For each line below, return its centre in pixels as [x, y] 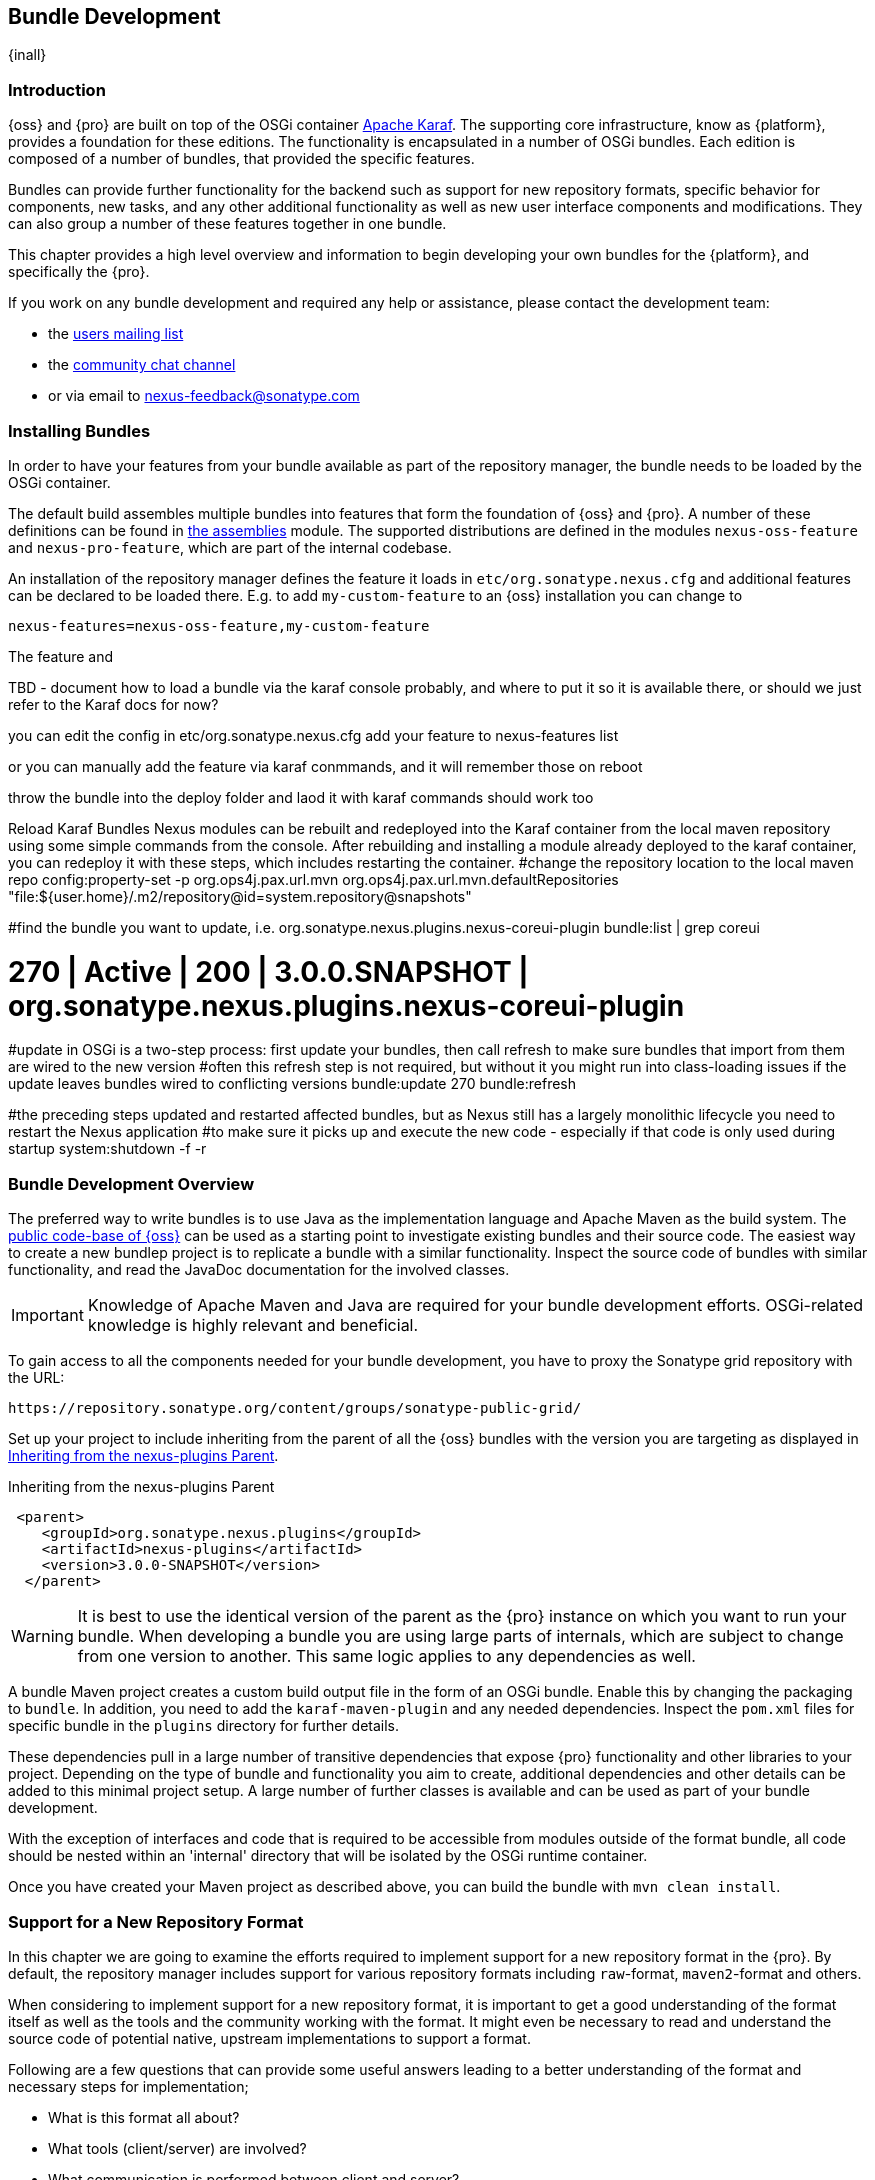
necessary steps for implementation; [128, 2086]
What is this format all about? [144, 2117]
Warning [42, 1636]
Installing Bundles [79, 430]
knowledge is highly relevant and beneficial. [253, 1325]
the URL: [36, 1378]
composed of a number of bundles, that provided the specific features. [241, 159]
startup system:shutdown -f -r [107, 1149]
